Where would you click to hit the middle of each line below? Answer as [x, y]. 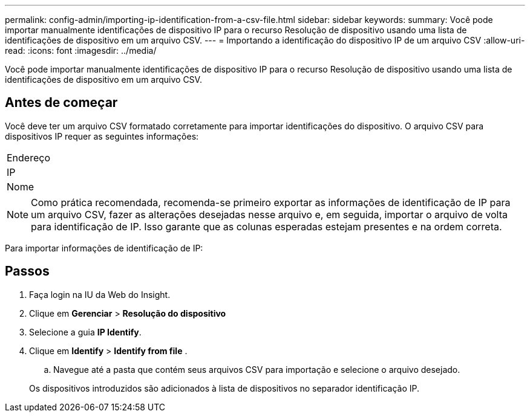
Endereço [29, 157]
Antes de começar [61, 103]
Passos [27, 271]
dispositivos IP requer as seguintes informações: [102, 136]
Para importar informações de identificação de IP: [104, 248]
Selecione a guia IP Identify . [85, 332]
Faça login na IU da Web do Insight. [100, 294]
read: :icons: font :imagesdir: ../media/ [81, 50]
